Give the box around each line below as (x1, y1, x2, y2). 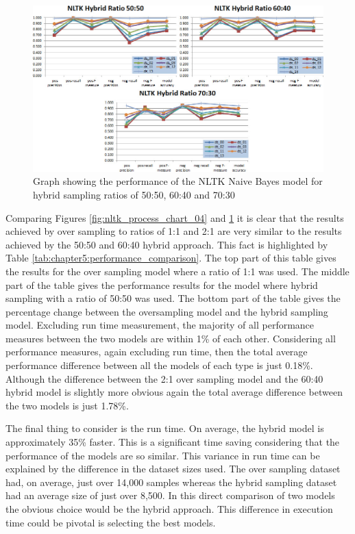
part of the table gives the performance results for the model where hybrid (5, 277, 318, 292)
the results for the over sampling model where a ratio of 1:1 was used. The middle (5, 264, 350, 278)
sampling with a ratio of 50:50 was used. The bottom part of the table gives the (5, 291, 341, 305)
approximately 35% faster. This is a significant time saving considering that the (5, 435, 340, 449)
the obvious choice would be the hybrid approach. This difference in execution (5, 502, 333, 516)
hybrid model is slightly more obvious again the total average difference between (5, 385, 343, 399)
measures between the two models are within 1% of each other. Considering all (5, 331, 336, 345)
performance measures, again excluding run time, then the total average (5, 344, 308, 359)
